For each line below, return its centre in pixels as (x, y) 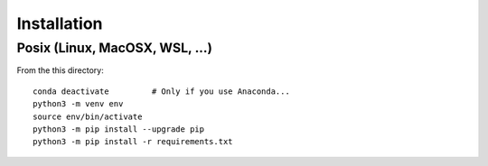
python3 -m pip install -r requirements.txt (133, 142)
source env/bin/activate (88, 116)
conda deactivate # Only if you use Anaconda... (162, 91)
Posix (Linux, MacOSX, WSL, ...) (114, 48)
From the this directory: (60, 70)
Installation (60, 23)
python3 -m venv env (78, 104)
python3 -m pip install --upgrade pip (119, 129)
